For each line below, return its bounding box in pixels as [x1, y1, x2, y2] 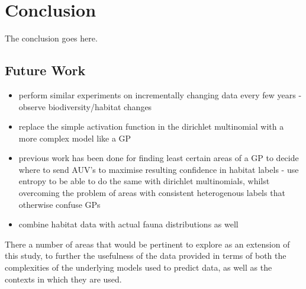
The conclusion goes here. [5, 32, 98, 44]
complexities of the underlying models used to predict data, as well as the [5, 261, 272, 274]
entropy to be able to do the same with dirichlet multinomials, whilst [18, 175, 270, 187]
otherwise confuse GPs [18, 198, 101, 210]
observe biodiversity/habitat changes [18, 100, 152, 113]
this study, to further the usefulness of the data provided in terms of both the [5, 249, 286, 262]
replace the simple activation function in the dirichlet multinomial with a [18, 120, 284, 133]
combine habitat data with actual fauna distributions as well [18, 218, 239, 230]
